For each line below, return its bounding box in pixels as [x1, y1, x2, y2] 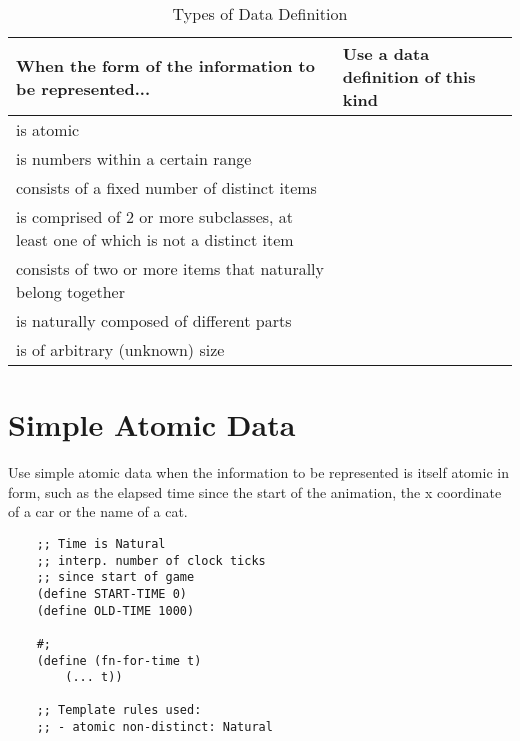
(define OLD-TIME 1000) [36, 603, 195, 618]
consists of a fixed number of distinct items [16, 176, 317, 199]
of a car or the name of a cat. [8, 501, 188, 522]
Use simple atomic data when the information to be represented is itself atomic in [8, 462, 509, 483]
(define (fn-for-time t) [36, 653, 202, 668]
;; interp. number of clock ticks [36, 553, 266, 568]
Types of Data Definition [172, 2, 348, 25]
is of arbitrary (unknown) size [16, 338, 225, 361]
